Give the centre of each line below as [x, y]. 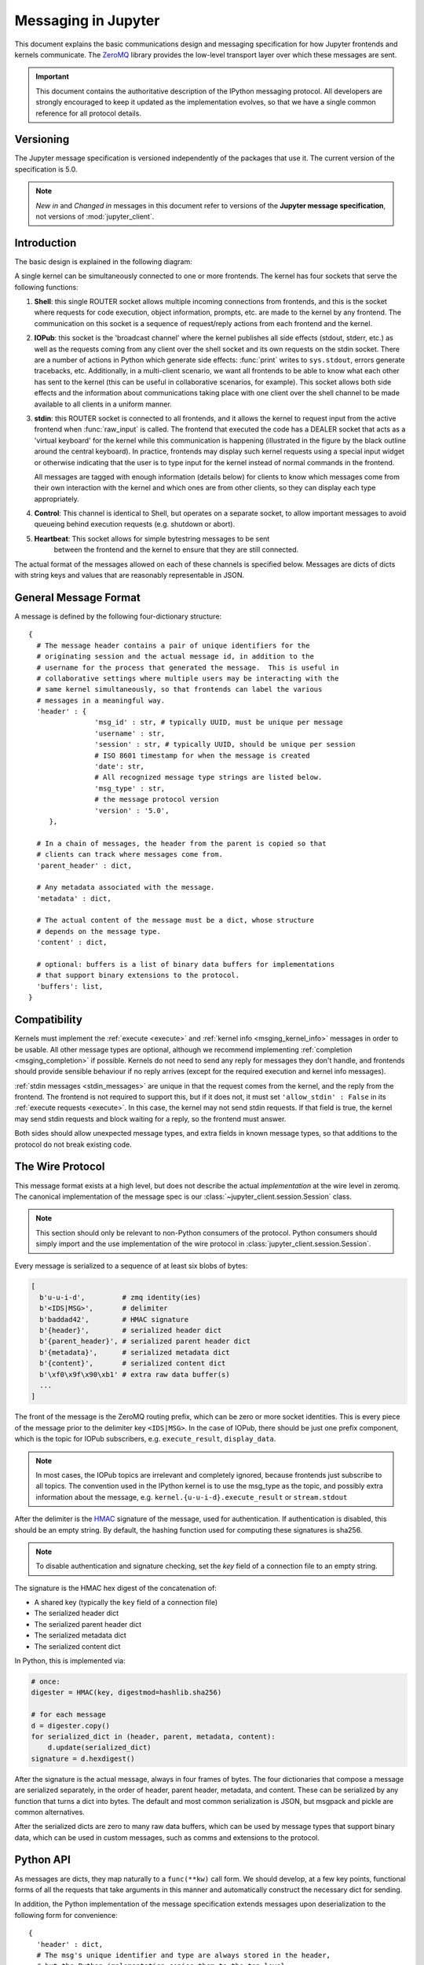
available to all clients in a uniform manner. [103, 404]
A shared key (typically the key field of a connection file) [126, 1603]
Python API [42, 1860]
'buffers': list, [70, 986]
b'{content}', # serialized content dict [133, 1363]
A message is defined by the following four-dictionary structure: [118, 616]
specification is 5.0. [46, 169]
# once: [46, 1682]
